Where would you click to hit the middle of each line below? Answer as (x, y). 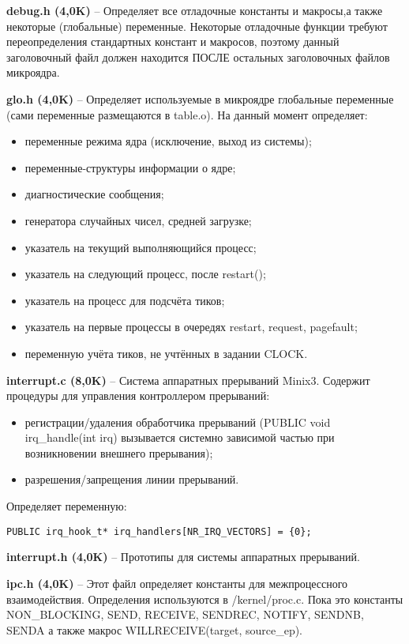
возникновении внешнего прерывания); (119, 452)
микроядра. (33, 72)
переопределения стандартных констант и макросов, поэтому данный (173, 41)
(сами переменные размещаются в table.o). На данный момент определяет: (187, 114)
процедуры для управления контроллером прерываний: (138, 395)
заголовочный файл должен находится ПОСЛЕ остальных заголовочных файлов (198, 56)
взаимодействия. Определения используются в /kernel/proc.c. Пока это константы (205, 599)
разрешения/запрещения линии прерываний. (132, 479)
